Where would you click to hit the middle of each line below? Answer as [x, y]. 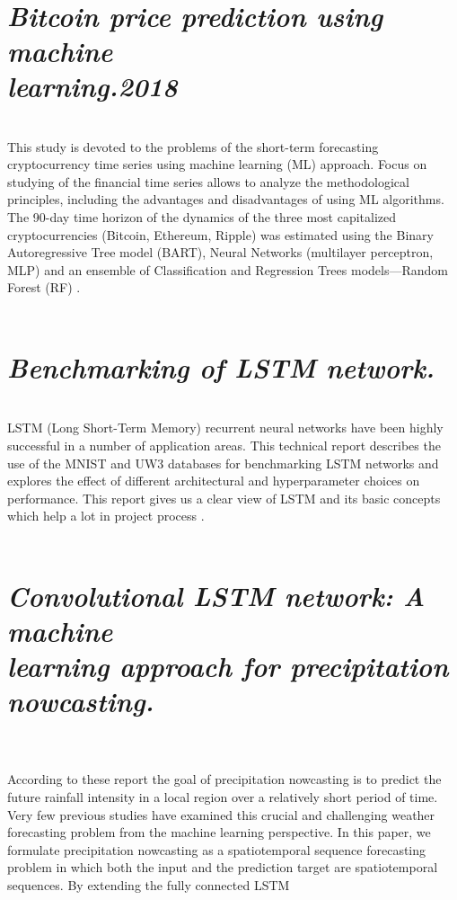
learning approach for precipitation [228, 666]
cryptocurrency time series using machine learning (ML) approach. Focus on [217, 164]
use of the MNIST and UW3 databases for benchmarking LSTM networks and [223, 463]
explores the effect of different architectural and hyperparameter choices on [214, 481]
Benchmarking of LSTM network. [221, 367]
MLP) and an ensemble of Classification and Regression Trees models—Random [228, 269]
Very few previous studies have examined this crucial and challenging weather [221, 814]
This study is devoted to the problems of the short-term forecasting [193, 146]
